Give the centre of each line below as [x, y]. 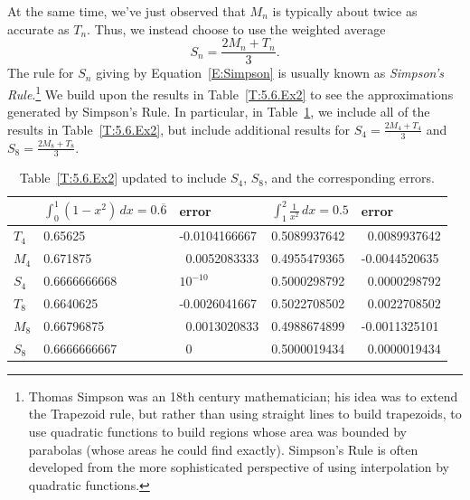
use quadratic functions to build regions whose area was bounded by [217, 431]
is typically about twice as [345, 11]
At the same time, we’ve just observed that [127, 11]
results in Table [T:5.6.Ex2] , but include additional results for [179, 129]
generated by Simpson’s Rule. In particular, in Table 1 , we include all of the [219, 112]
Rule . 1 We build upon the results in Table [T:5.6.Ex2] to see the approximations [230, 92]
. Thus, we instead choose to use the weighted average [236, 28]
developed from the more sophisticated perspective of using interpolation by [239, 467]
